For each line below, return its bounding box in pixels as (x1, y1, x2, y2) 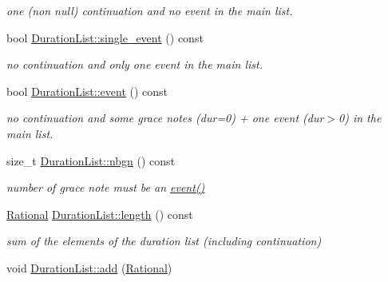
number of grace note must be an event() (6, 179, 205, 196)
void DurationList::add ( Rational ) (6, 259, 172, 276)
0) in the (339, 109, 382, 126)
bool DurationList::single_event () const (6, 29, 204, 46)
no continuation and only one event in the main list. (6, 56, 263, 73)
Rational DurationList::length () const (6, 205, 193, 222)
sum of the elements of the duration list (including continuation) (6, 232, 322, 249)
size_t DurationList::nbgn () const (6, 152, 176, 169)
